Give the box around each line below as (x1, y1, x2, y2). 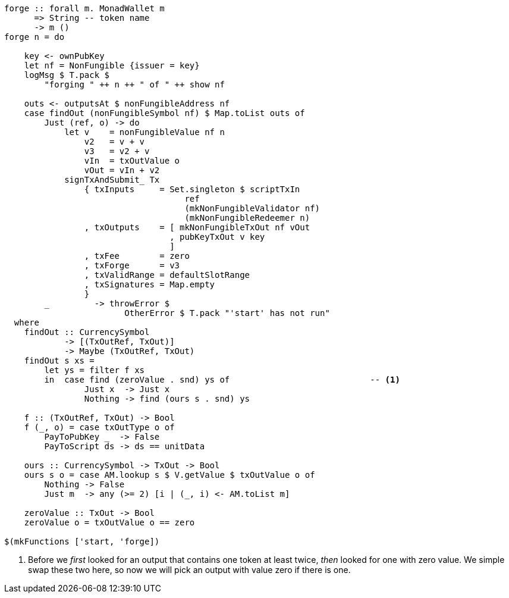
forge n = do (4, 32, 65, 42)
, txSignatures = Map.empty (84, 280, 215, 289)
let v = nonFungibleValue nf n (64, 127, 225, 137)
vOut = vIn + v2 (84, 165, 160, 175)
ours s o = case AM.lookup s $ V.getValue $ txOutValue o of (24, 470, 315, 480)
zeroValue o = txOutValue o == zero (24, 518, 195, 527)
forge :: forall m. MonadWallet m (4, 4, 165, 13)
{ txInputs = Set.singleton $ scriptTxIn (84, 184, 300, 194)
